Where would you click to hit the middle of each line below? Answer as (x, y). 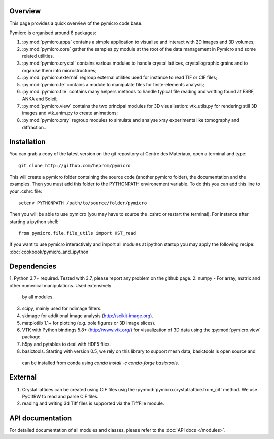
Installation (27, 142)
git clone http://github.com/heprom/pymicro (75, 166)
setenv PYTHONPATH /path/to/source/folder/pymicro (83, 203)
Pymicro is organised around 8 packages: (53, 33)
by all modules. (38, 297)
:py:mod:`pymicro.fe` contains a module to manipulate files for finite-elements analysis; (113, 84)
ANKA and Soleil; (40, 99)
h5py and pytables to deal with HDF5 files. (66, 344)
